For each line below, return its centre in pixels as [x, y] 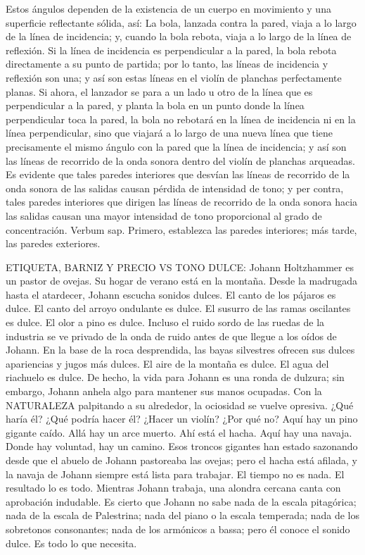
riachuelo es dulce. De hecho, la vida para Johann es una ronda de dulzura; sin [175, 377]
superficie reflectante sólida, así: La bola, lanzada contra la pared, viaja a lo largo [181, 22]
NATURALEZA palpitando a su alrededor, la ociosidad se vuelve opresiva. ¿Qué [180, 405]
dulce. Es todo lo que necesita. [71, 543]
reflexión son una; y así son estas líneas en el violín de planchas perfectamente [174, 77]
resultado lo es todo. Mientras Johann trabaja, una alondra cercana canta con [173, 488]
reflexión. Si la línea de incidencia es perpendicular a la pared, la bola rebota [171, 50]
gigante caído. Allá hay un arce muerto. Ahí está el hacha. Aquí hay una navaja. [179, 432]
